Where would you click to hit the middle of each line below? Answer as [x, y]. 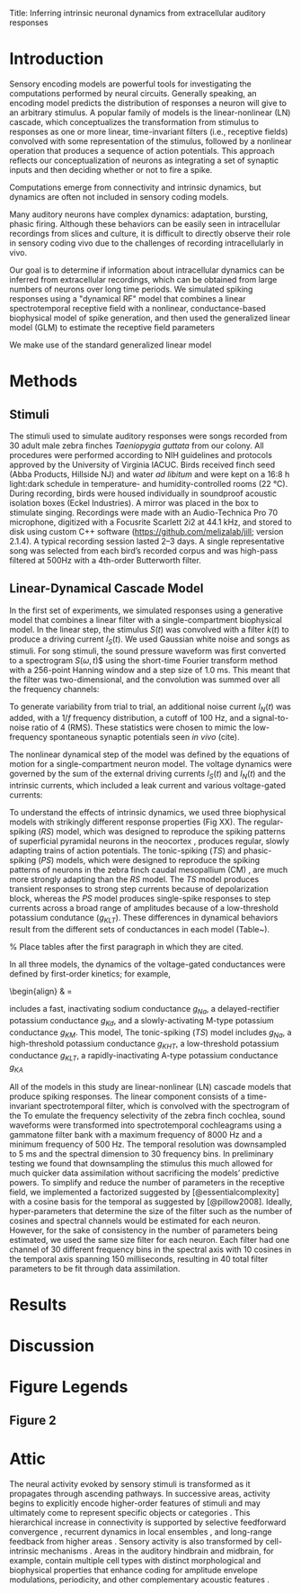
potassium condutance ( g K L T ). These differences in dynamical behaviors [144, 919]
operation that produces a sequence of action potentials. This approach [142, 150]
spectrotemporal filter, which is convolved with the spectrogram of [167, 1105]
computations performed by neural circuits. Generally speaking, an [133, 93]
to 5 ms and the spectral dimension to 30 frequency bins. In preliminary [142, 1153]
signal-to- [270, 718]
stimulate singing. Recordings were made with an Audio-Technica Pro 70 [144, 512]
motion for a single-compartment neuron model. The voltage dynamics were [151, 764]
